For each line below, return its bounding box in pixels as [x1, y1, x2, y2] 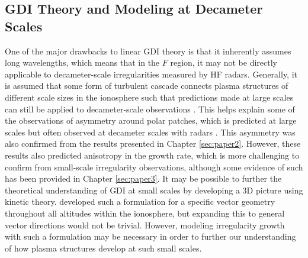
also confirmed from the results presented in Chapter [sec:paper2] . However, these [5, 137, 301, 150]
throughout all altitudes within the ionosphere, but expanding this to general [5, 207, 285, 219]
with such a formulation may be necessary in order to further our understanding [5, 230, 296, 243]
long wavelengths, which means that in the [5, 56, 160, 69]
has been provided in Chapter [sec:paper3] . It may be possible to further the [5, 172, 282, 185]
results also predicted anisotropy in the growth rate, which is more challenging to [5, 149, 300, 161]
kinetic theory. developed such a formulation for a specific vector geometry [5, 195, 275, 208]
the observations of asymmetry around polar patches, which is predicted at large [5, 114, 297, 127]
